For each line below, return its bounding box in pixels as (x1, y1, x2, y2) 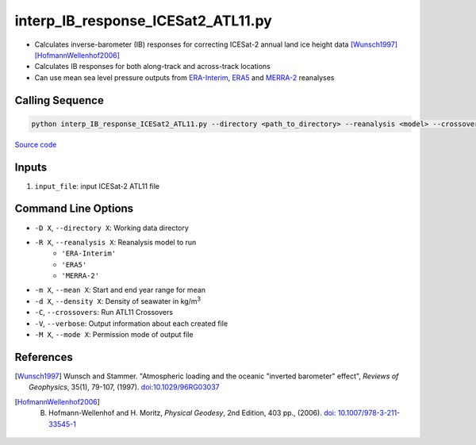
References (14, 350, 73, 364)
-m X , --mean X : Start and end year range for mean (34, 286, 206, 295)
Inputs (14, 160, 48, 174)
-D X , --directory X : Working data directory (34, 223, 190, 232)
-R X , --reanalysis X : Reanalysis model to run (34, 237, 197, 247)
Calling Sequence (14, 94, 105, 107)
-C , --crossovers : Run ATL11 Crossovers (34, 308, 174, 317)
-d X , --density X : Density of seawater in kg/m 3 (34, 295, 202, 305)
